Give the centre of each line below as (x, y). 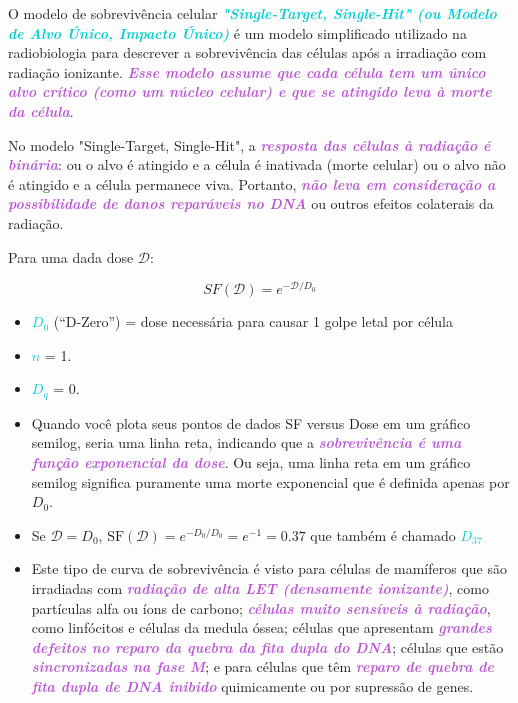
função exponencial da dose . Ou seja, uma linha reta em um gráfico (251, 462)
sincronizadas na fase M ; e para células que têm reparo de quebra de (262, 666)
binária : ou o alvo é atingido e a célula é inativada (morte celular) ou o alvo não (257, 164)
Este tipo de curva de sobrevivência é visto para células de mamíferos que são (269, 568)
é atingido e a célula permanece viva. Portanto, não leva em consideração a (252, 183)
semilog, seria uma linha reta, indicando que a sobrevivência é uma (246, 442)
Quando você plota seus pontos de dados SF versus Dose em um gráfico (251, 422)
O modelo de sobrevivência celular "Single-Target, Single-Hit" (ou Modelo (252, 13)
